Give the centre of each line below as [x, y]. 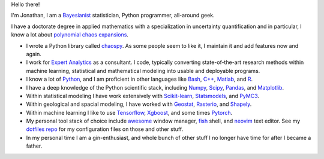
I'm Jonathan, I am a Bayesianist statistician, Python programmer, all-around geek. [113, 16]
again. [34, 54]
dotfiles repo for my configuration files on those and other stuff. [105, 129]
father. [34, 146]
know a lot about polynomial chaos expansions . [70, 35]
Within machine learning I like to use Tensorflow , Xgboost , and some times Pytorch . [129, 112]
